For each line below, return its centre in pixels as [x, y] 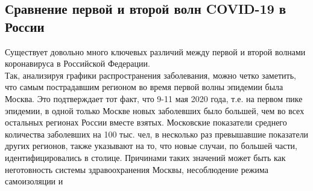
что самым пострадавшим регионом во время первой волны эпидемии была [144, 87]
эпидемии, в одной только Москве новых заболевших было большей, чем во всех [155, 110]
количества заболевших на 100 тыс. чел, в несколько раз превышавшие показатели [157, 134]
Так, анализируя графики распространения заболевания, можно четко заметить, [150, 75]
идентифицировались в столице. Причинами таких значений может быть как [145, 157]
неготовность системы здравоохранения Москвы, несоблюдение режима [137, 169]
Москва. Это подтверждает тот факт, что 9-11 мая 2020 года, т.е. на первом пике [154, 98]
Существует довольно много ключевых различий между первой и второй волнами [155, 51]
